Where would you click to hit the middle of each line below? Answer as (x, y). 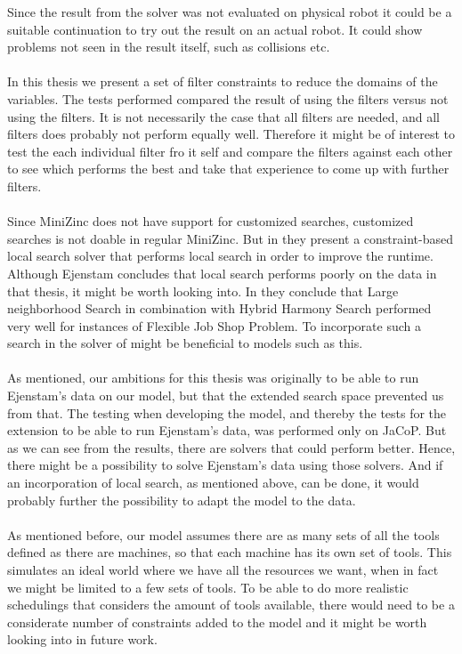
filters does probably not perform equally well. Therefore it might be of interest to (231, 134)
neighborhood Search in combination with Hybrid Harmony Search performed (219, 308)
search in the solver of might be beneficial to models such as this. (185, 343)
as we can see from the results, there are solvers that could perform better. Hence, (231, 447)
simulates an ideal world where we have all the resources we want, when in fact (223, 569)
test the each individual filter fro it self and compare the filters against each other (230, 151)
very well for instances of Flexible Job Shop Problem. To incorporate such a (214, 325)
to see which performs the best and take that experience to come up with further (228, 169)
